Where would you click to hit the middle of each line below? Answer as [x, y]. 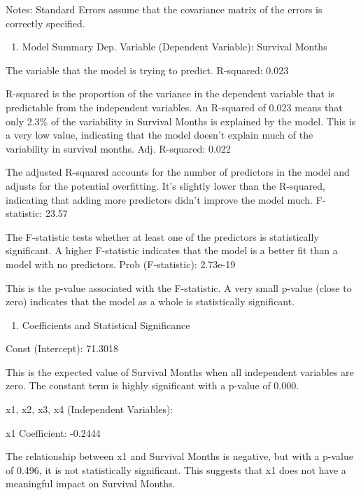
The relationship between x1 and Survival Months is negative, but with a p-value [179, 456]
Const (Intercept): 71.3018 [62, 348]
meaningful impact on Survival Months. [91, 483]
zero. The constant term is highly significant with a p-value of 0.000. [153, 385]
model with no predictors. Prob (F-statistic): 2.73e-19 [121, 264]
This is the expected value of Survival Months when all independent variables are [180, 371]
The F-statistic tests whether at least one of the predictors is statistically [162, 236]
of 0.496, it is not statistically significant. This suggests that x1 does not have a [176, 469]
